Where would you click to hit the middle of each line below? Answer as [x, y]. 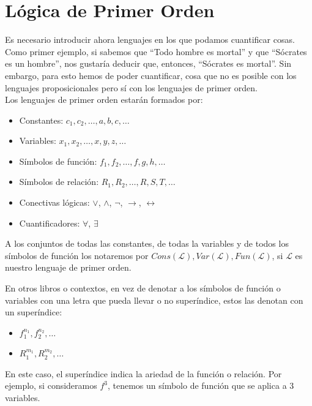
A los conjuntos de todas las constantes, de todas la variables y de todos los [147, 243]
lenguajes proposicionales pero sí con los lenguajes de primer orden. [131, 87]
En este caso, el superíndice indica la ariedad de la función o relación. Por [143, 373]
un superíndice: [34, 312]
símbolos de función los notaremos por [77, 255]
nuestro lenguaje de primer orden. [68, 267]
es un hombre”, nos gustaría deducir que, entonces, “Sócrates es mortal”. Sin [148, 63]
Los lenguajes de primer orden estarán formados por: [104, 100]
